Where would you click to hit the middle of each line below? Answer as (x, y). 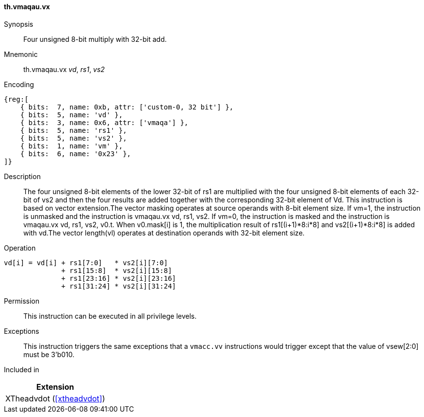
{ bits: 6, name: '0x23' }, (76, 154)
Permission (22, 301)
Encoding (19, 84)
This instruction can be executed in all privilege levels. (110, 316)
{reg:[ (16, 99)
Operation (20, 248)
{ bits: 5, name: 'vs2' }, (73, 138)
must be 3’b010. (49, 354)
